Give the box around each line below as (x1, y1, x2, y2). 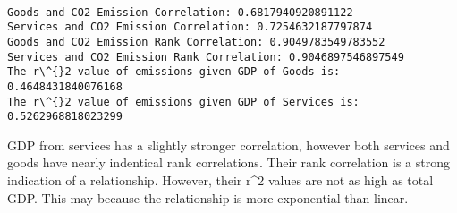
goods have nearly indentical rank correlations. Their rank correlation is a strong (7, 153, 450, 172)
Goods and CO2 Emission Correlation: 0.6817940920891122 (7, 5, 353, 19)
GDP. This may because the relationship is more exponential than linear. (7, 188, 409, 207)
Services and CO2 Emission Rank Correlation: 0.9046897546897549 (7, 50, 404, 64)
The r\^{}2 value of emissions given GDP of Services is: (7, 95, 360, 108)
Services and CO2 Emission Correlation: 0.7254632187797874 (7, 21, 373, 34)
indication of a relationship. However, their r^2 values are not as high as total (7, 171, 434, 190)
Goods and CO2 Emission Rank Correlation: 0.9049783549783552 (7, 35, 385, 48)
